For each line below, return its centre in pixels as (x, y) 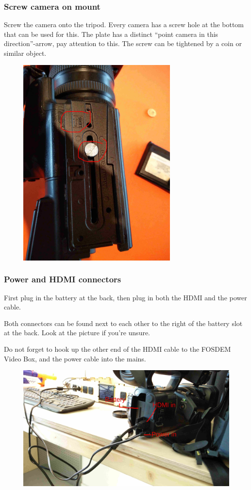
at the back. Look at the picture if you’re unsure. (77, 333)
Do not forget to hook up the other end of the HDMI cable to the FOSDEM (117, 349)
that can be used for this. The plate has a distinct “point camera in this (111, 34)
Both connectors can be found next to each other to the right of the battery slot (123, 323)
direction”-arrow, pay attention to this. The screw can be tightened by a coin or (123, 43)
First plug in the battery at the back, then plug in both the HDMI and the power (125, 297)
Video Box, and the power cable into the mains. (75, 358)
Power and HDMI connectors (63, 279)
